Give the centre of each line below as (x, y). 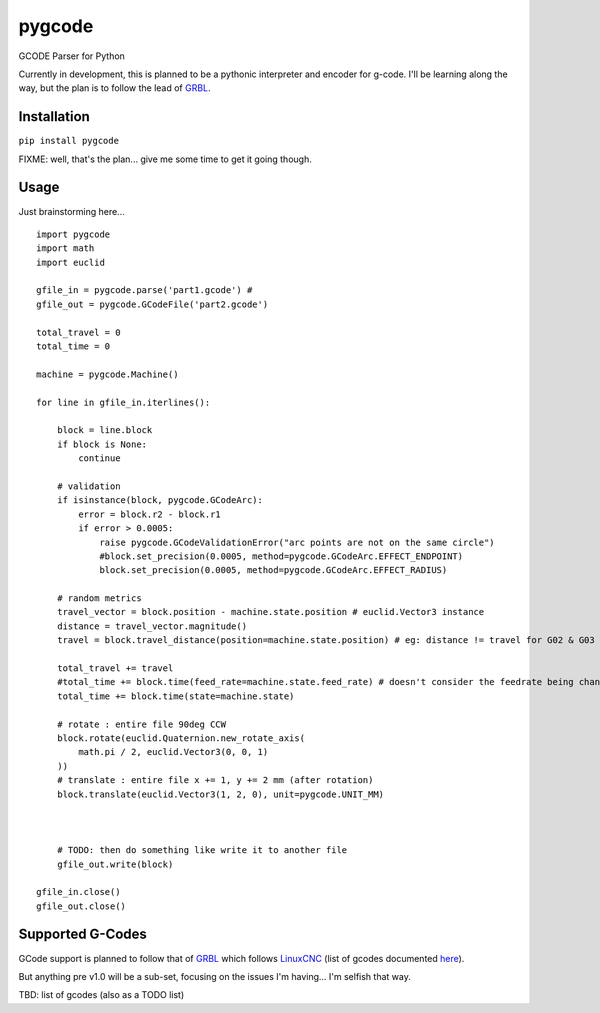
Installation (54, 116)
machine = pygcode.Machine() (107, 374)
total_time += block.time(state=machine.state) (175, 696)
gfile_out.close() (81, 906)
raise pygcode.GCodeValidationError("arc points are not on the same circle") (297, 542)
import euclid (70, 262)
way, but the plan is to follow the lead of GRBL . (114, 88)
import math (65, 248)
